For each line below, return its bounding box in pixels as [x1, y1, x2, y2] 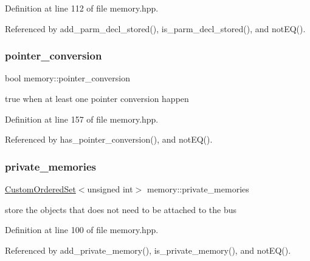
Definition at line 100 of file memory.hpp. [5, 223, 159, 236]
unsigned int [87, 183, 133, 195]
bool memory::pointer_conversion [5, 72, 130, 84]
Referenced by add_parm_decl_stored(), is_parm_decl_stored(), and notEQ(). [5, 22, 306, 35]
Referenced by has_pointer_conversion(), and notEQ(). [5, 133, 213, 146]
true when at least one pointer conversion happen [5, 92, 189, 104]
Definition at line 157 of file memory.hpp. [5, 112, 159, 125]
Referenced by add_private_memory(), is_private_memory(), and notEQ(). [5, 243, 291, 256]
